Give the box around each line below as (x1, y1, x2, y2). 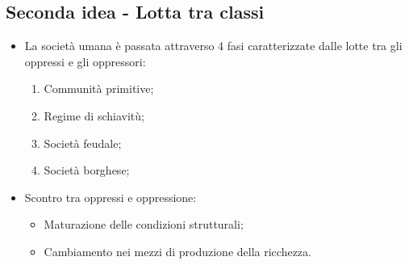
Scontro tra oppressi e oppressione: (24, 188, 197, 205)
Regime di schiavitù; (44, 107, 144, 124)
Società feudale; (44, 134, 122, 151)
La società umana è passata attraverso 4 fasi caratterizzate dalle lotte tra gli (24, 37, 403, 54)
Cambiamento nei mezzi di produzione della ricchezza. (44, 242, 311, 259)
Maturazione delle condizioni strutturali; (44, 216, 244, 233)
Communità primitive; (44, 80, 154, 97)
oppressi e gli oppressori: (24, 53, 146, 69)
